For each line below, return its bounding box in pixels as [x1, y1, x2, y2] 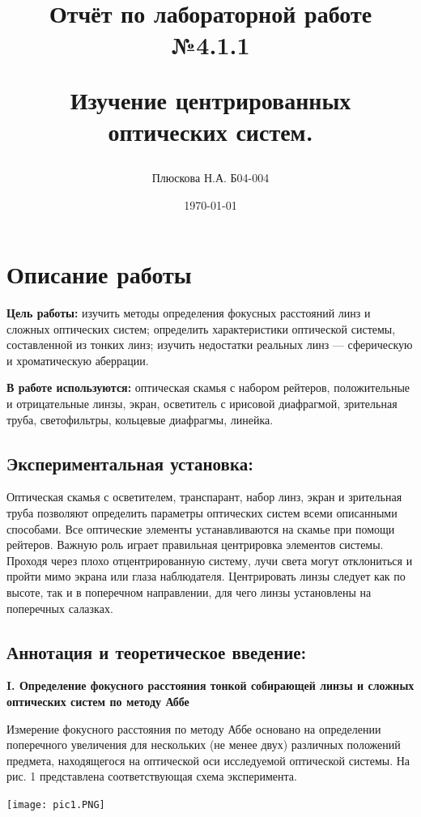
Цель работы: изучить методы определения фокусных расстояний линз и [6, 304, 371, 321]
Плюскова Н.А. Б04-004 [151, 168, 270, 185]
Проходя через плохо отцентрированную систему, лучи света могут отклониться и [6, 551, 413, 568]
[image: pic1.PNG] [6, 798, 105, 811]
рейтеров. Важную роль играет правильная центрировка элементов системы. [6, 536, 384, 553]
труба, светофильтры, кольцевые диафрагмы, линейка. [6, 411, 274, 428]
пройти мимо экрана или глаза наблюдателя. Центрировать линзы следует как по [6, 568, 406, 585]
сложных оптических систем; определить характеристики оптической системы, [6, 320, 396, 337]
